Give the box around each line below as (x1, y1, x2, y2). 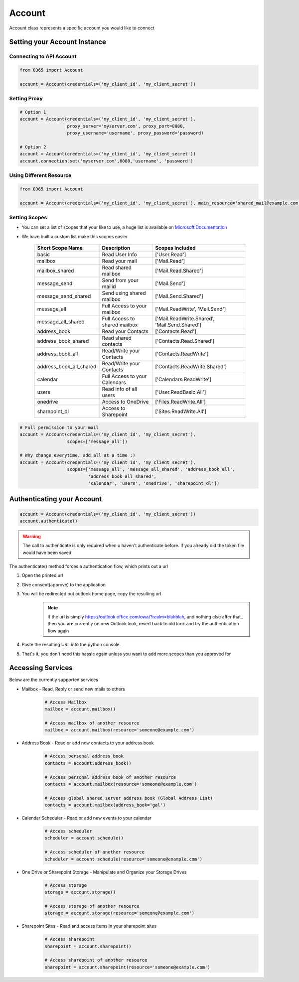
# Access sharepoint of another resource (44, 957, 148, 963)
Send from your (102, 277, 139, 284)
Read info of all (102, 386, 137, 393)
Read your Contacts (102, 328, 149, 335)
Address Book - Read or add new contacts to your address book (21, 740, 154, 746)
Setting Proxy (9, 95, 43, 102)
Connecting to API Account (9, 53, 77, 60)
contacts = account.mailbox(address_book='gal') (44, 802, 166, 808)
